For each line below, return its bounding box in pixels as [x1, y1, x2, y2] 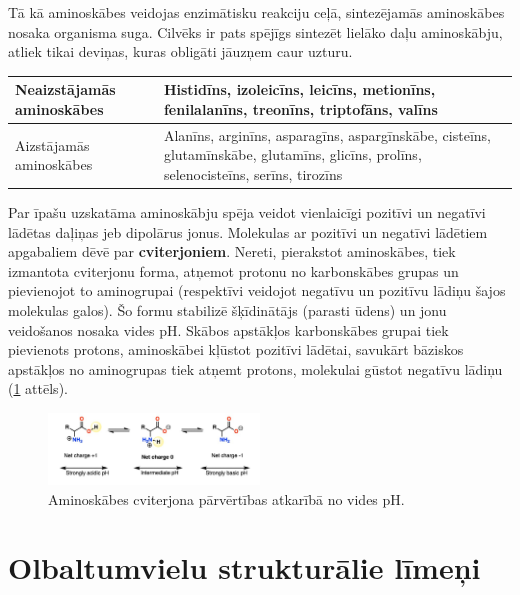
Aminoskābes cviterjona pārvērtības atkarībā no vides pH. [48, 488, 405, 509]
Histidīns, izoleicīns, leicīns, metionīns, [163, 79, 436, 100]
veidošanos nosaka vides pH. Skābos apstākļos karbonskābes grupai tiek [8, 319, 449, 340]
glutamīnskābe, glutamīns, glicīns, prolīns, [163, 144, 422, 165]
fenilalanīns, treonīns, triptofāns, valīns [163, 98, 438, 119]
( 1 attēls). [8, 378, 68, 399]
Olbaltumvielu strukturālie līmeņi [8, 547, 481, 588]
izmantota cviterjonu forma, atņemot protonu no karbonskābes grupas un [8, 260, 459, 281]
